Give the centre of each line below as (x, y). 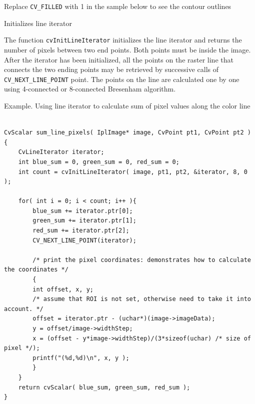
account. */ (24, 309)
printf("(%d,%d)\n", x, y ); (81, 358)
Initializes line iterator (38, 23)
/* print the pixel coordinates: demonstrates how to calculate (142, 260)
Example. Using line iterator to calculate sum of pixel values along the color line (127, 105)
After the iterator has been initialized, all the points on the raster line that (119, 59)
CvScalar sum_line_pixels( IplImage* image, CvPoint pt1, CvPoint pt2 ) (127, 133)
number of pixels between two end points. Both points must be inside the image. (127, 49)
